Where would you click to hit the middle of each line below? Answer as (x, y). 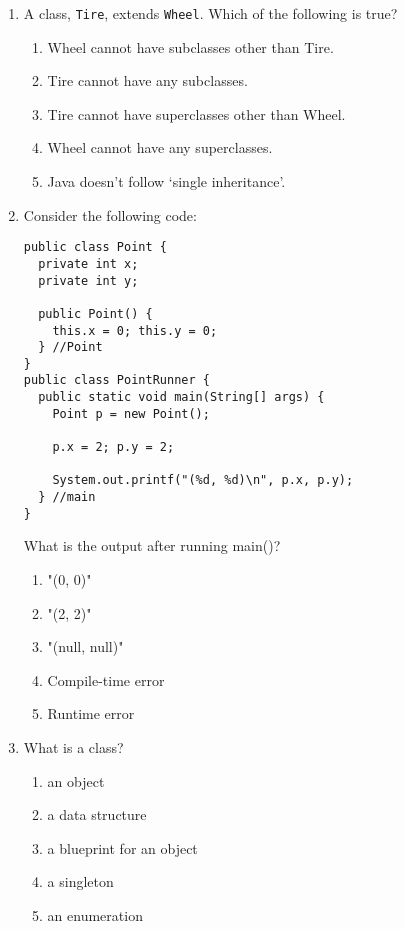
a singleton (80, 881)
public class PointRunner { (116, 380)
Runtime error (91, 713)
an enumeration (95, 914)
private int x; (88, 263)
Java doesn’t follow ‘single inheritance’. (166, 181)
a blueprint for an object (122, 847)
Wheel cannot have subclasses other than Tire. (190, 46)
